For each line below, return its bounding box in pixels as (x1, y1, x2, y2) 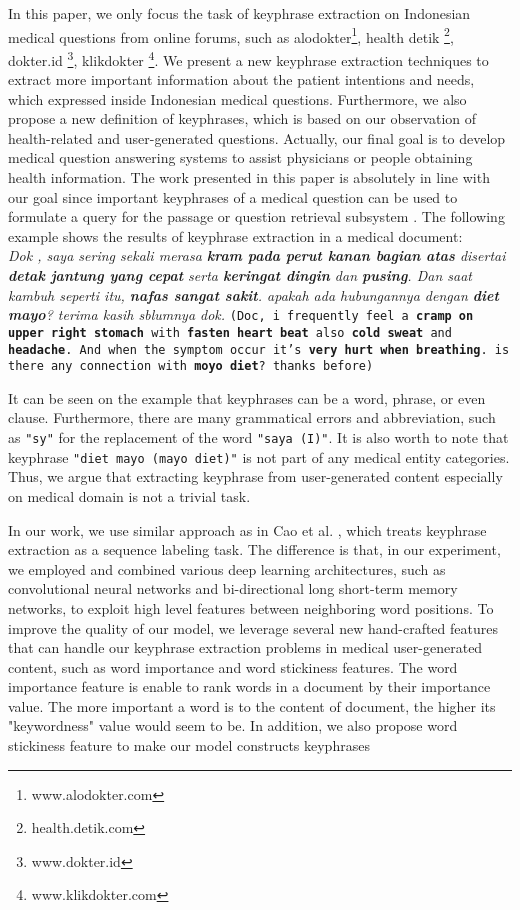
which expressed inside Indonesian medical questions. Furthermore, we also (8, 88, 467, 109)
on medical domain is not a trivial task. (8, 485, 251, 506)
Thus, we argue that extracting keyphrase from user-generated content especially (8, 466, 503, 487)
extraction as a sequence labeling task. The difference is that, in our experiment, (8, 539, 501, 560)
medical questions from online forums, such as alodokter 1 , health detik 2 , (8, 23, 454, 47)
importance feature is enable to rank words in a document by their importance (8, 676, 491, 697)
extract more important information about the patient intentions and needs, (8, 69, 475, 90)
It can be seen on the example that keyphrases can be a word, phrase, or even (8, 387, 486, 408)
